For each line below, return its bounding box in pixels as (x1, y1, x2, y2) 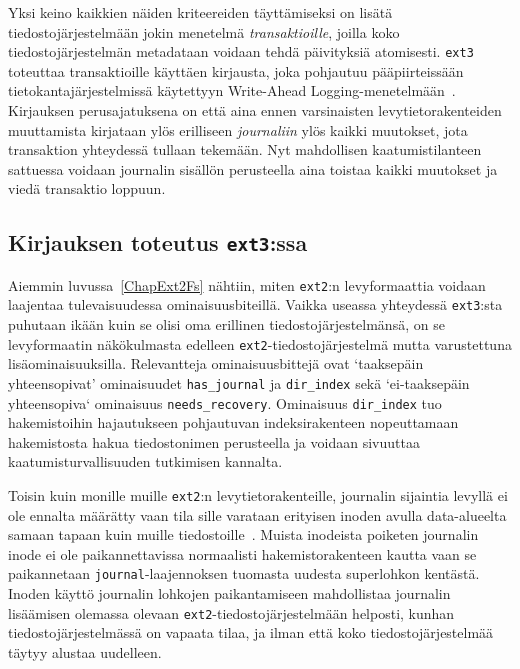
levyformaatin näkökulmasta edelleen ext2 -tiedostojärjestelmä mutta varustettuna (8, 333, 512, 354)
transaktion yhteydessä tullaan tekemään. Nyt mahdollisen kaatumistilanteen (8, 139, 482, 160)
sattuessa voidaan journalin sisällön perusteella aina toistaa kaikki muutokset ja (8, 158, 498, 179)
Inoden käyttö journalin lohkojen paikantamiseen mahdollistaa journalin (8, 583, 451, 604)
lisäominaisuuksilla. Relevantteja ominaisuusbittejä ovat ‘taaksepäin (8, 353, 424, 374)
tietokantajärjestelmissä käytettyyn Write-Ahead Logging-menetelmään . (8, 80, 456, 101)
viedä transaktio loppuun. (8, 178, 166, 199)
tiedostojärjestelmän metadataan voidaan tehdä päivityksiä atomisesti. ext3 (8, 41, 474, 62)
